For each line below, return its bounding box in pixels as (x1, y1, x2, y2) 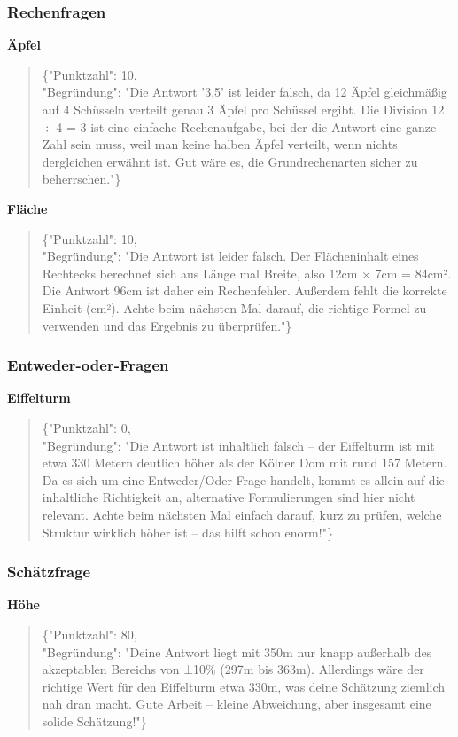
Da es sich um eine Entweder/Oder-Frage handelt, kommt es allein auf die (42, 470, 445, 489)
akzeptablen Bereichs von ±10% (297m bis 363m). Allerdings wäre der (42, 660, 424, 678)
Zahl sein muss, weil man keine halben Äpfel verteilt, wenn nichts (42, 135, 398, 153)
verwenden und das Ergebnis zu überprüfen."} (42, 316, 292, 334)
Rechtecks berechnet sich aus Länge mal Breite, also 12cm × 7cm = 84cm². (42, 263, 452, 282)
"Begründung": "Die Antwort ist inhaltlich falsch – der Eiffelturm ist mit (42, 435, 435, 454)
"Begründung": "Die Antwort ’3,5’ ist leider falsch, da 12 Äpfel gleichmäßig (42, 82, 447, 101)
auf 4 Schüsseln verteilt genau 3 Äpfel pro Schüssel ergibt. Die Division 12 (42, 100, 445, 118)
